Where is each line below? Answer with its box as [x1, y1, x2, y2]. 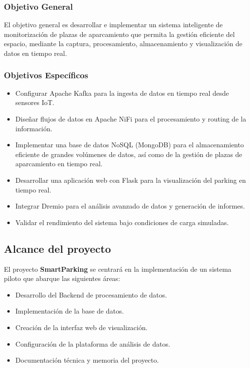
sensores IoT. [15, 97, 54, 107]
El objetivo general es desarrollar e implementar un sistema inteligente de [4, 19, 223, 30]
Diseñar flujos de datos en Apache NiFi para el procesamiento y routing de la [15, 114, 246, 123]
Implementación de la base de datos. [15, 306, 124, 316]
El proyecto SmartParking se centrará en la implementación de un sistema [4, 263, 232, 274]
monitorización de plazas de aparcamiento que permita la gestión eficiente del [4, 29, 235, 39]
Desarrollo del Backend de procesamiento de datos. [15, 289, 167, 299]
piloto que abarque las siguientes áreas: [4, 273, 120, 283]
